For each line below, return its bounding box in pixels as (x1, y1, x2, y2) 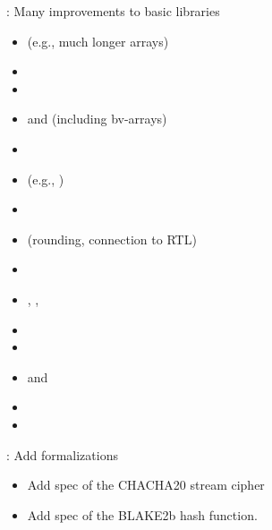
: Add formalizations (6, 445, 118, 464)
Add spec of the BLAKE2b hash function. (27, 505, 258, 524)
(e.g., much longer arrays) (27, 31, 169, 50)
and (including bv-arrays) (27, 109, 167, 128)
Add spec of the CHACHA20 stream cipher (27, 475, 265, 494)
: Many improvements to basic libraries (6, 2, 220, 20)
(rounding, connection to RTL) (27, 229, 197, 248)
